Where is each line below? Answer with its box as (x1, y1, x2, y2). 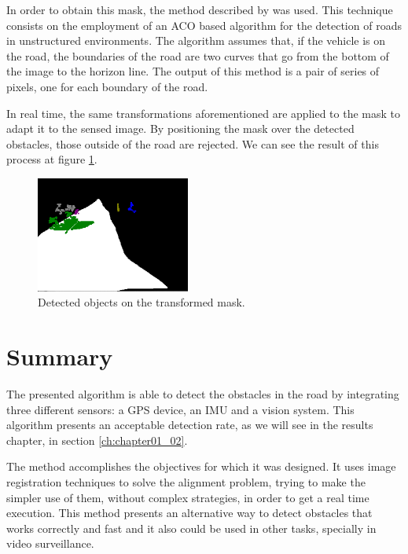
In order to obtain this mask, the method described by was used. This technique (6, 2, 393, 17)
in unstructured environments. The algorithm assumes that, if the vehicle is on (6, 32, 386, 49)
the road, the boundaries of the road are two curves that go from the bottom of (6, 47, 389, 64)
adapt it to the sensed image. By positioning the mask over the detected (6, 120, 355, 137)
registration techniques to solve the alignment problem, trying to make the (6, 473, 366, 490)
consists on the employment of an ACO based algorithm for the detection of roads (6, 17, 402, 33)
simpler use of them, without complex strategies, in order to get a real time (6, 489, 369, 505)
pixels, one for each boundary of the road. (6, 78, 208, 94)
